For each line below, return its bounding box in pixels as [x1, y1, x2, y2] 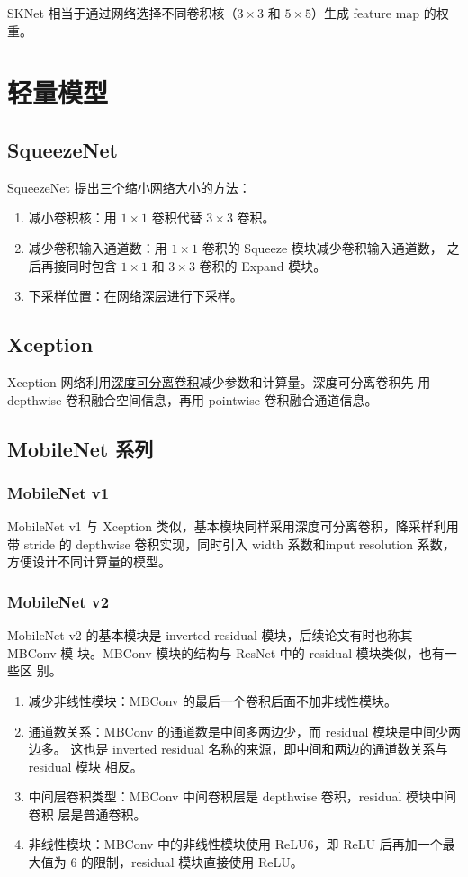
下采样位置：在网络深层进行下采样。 [28, 286, 243, 305]
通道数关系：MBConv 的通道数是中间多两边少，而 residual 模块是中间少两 [28, 721, 461, 740]
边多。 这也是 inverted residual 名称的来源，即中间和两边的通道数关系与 [28, 739, 448, 758]
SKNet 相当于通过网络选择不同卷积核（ [7, 4, 238, 22]
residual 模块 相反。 [28, 756, 143, 775]
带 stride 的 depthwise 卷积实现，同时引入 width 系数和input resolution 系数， [7, 534, 455, 553]
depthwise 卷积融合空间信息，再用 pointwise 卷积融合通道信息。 [7, 390, 378, 409]
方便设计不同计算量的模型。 [7, 552, 171, 571]
